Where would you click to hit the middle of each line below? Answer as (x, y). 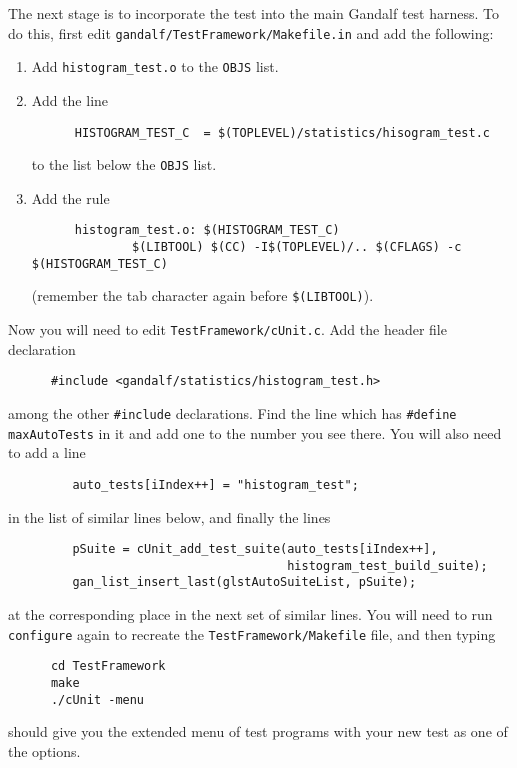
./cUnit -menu (97, 699)
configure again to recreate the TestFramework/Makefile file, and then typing (252, 633)
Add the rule (70, 197)
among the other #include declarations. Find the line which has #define (232, 412)
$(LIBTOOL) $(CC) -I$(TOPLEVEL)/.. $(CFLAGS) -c (297, 247)
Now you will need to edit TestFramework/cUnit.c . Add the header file (227, 329)
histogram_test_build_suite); (387, 565)
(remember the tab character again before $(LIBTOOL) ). (202, 295)
